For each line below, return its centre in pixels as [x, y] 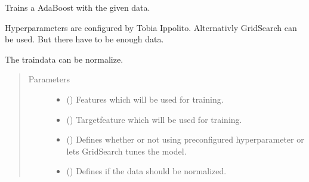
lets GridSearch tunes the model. [126, 151]
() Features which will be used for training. [145, 99]
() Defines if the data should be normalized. [146, 171]
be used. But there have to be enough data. [84, 39]
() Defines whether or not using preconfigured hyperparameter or [185, 139]
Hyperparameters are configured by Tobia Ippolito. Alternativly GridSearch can [151, 27]
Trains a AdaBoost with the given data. [78, 7]
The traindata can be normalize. [64, 59]
